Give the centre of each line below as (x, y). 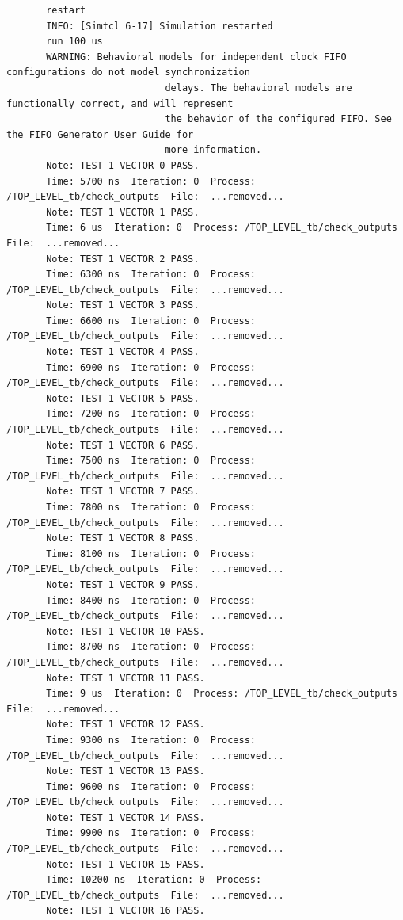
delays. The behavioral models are (259, 88)
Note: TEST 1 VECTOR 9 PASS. (123, 584)
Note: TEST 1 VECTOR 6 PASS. (123, 445)
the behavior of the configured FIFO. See (278, 119)
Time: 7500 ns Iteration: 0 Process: (151, 461)
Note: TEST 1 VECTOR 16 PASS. (125, 911)
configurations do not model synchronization (128, 73)
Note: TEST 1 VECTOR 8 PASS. (123, 538)
